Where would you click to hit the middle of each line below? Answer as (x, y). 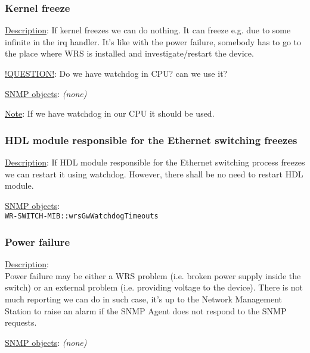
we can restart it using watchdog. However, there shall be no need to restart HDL (154, 174)
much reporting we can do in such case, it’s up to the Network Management (144, 299)
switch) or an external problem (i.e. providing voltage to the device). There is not (154, 287)
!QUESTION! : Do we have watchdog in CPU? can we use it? (116, 73)
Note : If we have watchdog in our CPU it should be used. (110, 113)
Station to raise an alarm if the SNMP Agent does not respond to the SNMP (146, 310)
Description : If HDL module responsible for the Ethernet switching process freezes (155, 162)
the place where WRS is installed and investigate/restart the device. (129, 53)
